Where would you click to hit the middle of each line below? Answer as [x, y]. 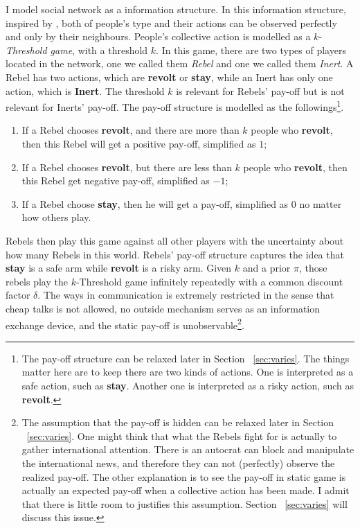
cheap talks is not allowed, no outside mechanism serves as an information [163, 308]
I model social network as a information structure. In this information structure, [176, 9]
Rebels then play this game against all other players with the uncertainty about [175, 240]
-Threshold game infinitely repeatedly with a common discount [209, 281]
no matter [321, 203]
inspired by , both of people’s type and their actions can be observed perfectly [171, 23]
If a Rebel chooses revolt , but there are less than [127, 167]
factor [18, 295]
